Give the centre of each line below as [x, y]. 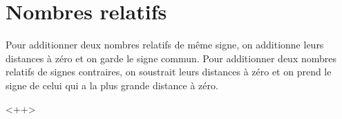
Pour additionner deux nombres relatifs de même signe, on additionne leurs [165, 45]
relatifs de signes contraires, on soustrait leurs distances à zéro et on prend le [169, 72]
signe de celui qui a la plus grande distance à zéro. [112, 85]
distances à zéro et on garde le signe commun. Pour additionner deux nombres [171, 58]
